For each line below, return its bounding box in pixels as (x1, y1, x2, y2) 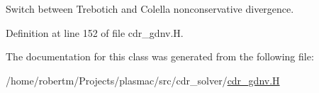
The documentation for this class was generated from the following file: (6, 49, 314, 64)
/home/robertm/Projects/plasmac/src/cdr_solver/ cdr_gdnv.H (6, 72, 280, 87)
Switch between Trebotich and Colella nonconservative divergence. (6, 1, 294, 16)
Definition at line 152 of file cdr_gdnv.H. (6, 25, 184, 40)
